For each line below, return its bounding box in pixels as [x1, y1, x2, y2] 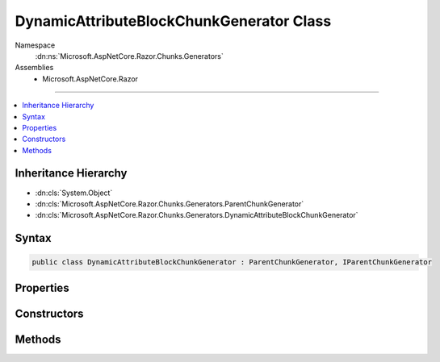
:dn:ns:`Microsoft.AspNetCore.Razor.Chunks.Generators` [35, 51, 224, 60]
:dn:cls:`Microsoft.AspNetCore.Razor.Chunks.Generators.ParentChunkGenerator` [35, 198, 304, 209]
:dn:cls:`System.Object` [35, 188, 113, 198]
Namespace [15, 40, 56, 50]
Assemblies [15, 63, 54, 73]
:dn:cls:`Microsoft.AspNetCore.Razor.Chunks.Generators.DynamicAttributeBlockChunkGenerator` [35, 210, 358, 220]
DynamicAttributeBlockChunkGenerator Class [15, 12, 332, 30]
